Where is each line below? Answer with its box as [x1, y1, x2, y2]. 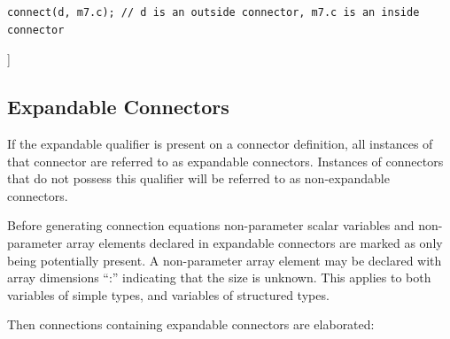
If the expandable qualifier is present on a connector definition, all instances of [7, 134, 433, 152]
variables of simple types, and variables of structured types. [7, 285, 330, 304]
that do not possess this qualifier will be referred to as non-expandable [7, 169, 390, 188]
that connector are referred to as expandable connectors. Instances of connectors [7, 151, 444, 170]
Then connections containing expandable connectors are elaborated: [7, 315, 375, 334]
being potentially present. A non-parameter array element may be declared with [7, 250, 442, 269]
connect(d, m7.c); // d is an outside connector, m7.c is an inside [7, 6, 420, 19]
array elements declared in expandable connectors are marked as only [66, 233, 443, 251]
